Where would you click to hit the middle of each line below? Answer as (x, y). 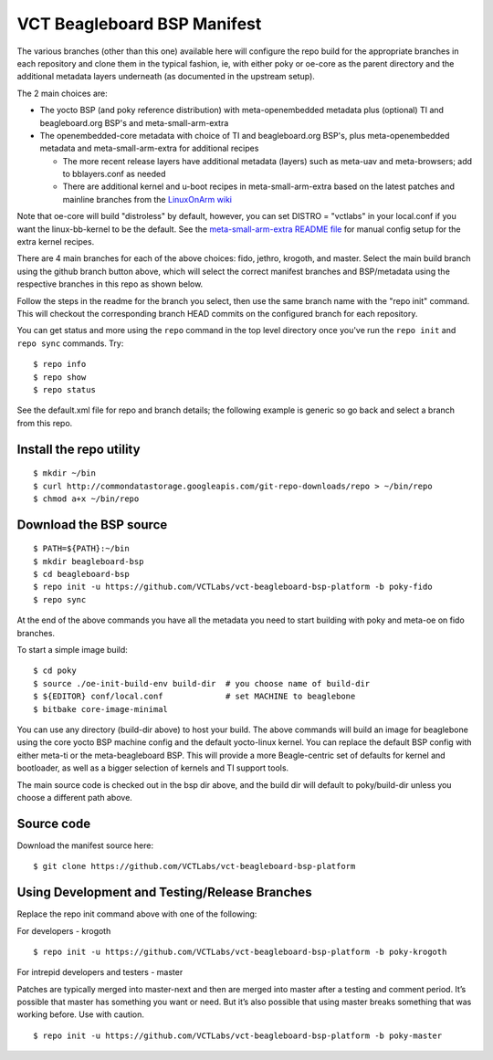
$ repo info (60, 364)
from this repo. (45, 423)
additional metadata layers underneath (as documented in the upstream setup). (166, 77)
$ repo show (60, 377)
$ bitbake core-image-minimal (101, 709)
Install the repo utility (79, 449)
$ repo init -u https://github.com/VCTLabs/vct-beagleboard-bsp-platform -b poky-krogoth (240, 951)
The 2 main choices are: (63, 93)
